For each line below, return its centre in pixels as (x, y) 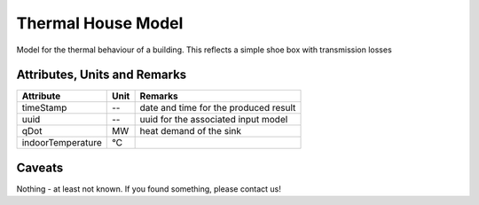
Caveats (40, 167)
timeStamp (44, 108)
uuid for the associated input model (214, 120)
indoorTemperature (62, 143)
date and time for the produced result (218, 108)
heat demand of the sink (190, 131)
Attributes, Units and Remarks (102, 75)
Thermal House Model (100, 23)
